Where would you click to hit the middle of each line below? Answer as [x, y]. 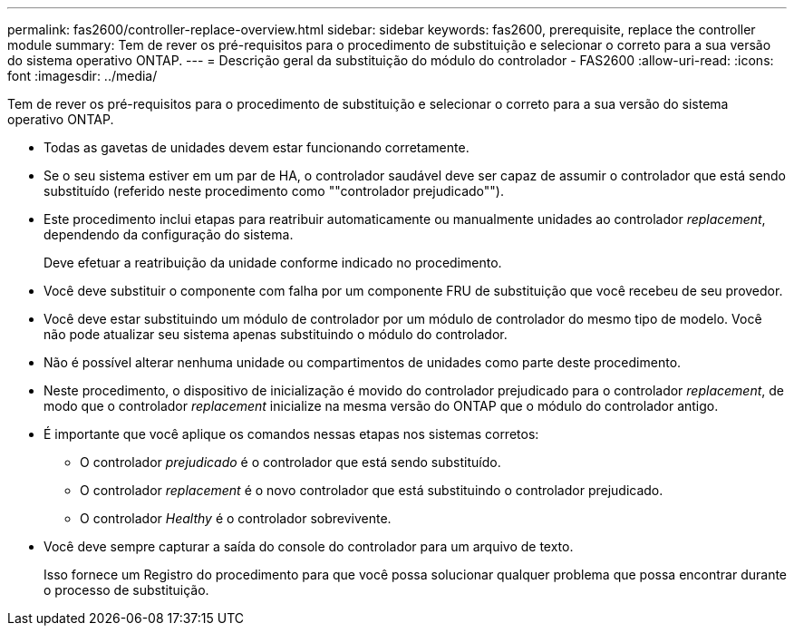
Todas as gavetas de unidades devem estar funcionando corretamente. [257, 147]
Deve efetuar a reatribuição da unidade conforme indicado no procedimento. [273, 263]
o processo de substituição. [126, 590]
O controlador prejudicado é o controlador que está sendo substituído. [290, 462]
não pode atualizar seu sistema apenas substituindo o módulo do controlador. [276, 334]
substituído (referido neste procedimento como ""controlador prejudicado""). [274, 191]
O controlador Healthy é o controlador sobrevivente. [236, 518]
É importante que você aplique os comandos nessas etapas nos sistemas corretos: [291, 434]
